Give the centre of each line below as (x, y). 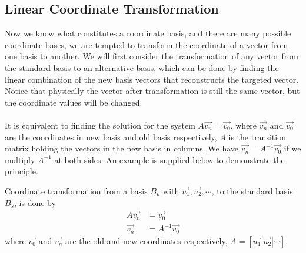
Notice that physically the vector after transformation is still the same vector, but (152, 91)
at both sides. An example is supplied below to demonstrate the (169, 159)
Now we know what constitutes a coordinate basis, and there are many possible (148, 33)
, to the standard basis (252, 190)
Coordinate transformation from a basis (76, 190)
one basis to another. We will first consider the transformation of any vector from (152, 56)
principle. (21, 171)
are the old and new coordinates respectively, (147, 240)
